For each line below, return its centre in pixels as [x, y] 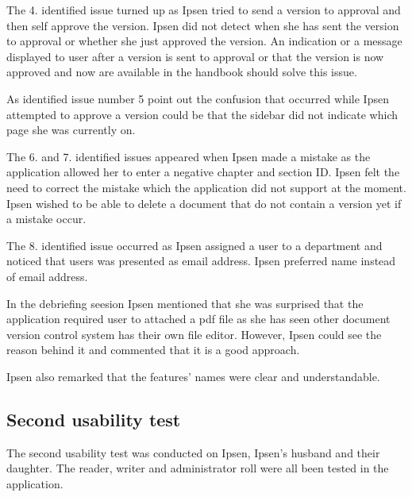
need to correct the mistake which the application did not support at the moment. [206, 187]
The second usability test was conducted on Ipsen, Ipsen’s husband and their [193, 452]
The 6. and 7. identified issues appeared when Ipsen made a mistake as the [189, 156]
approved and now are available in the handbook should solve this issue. [182, 72]
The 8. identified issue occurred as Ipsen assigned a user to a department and [194, 245]
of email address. [47, 276]
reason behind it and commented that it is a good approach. [153, 350]
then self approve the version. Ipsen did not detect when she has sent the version [203, 25]
